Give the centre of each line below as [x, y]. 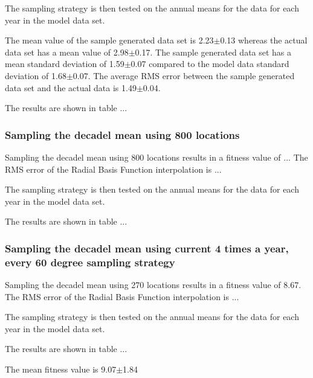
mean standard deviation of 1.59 [65, 64]
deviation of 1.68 [36, 75]
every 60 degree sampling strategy [90, 262]
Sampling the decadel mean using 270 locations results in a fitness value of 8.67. [153, 285]
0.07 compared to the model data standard [210, 64]
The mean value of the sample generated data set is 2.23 [109, 40]
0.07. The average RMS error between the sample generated [184, 75]
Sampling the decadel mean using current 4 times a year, [147, 248]
